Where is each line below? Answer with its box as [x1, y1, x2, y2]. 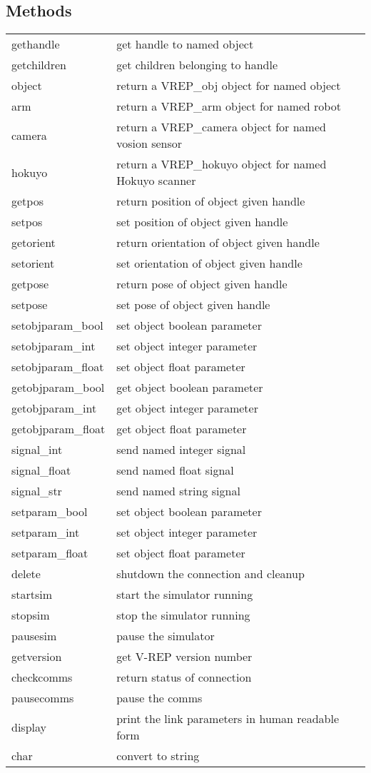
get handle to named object [116, 36, 254, 53]
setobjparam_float [11, 358, 104, 375]
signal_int [11, 441, 63, 458]
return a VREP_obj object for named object [116, 77, 341, 94]
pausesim [11, 627, 57, 645]
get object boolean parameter [116, 379, 263, 396]
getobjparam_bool [11, 379, 105, 396]
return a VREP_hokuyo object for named [116, 156, 327, 173]
